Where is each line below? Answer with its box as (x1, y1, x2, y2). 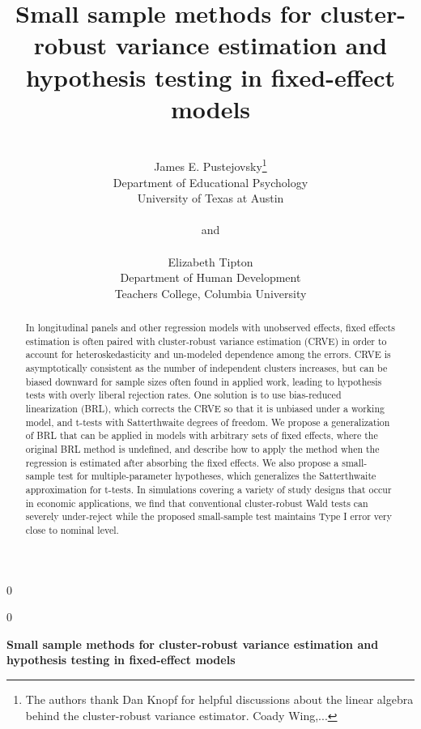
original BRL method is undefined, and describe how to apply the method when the (25, 441, 380, 455)
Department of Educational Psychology (113, 173, 308, 190)
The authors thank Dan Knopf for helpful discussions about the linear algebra (25, 690, 414, 707)
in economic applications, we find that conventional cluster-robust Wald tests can (25, 496, 368, 509)
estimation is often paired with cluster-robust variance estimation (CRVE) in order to (25, 334, 387, 347)
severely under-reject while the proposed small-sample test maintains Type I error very (25, 509, 392, 523)
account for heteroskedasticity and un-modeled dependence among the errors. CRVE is (25, 347, 391, 361)
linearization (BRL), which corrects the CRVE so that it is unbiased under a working (25, 402, 385, 416)
